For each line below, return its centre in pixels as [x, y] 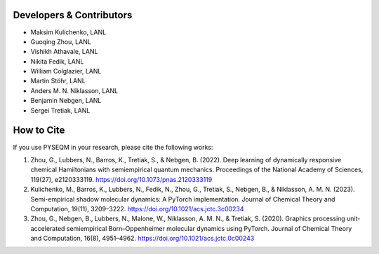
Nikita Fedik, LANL [57, 61]
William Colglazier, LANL [66, 71]
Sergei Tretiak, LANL [60, 110]
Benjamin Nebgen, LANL [66, 101]
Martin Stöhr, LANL [58, 81]
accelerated [48, 228]
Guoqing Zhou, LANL [61, 41]
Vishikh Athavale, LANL [64, 52]
